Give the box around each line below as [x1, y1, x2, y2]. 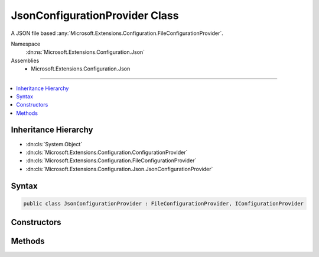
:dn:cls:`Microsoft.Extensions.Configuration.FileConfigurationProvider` [25, 157, 197, 164]
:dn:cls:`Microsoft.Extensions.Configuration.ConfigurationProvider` [25, 149, 188, 156]
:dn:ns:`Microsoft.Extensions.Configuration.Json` [25, 49, 145, 56]
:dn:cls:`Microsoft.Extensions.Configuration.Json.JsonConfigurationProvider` [25, 165, 213, 172]
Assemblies [11, 57, 40, 64]
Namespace [11, 40, 41, 47]
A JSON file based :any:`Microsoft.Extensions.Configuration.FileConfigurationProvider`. [11, 30, 224, 37]
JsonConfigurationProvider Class [11, 9, 179, 22]
